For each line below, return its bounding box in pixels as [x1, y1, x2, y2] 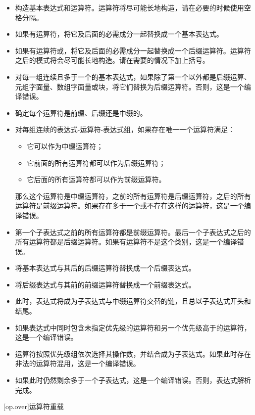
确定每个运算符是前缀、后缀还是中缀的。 [15, 107, 147, 118]
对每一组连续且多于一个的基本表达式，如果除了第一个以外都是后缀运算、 [15, 71, 251, 82]
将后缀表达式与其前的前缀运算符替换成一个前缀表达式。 [15, 279, 196, 289]
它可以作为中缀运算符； [27, 140, 103, 151]
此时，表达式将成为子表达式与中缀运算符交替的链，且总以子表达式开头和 [15, 296, 251, 306]
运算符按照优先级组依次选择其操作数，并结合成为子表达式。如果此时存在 [15, 348, 251, 359]
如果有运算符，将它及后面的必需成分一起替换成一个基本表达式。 [15, 29, 223, 39]
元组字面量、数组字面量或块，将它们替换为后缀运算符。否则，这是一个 [15, 81, 244, 92]
